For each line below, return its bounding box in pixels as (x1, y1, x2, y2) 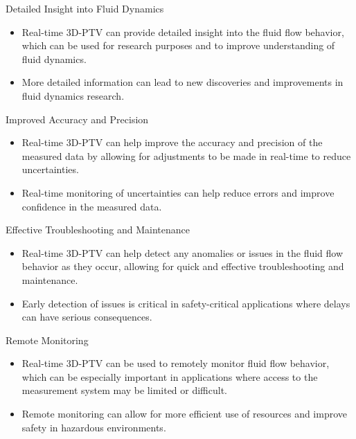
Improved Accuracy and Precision (6, 111, 149, 126)
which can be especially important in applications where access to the (21, 369, 318, 384)
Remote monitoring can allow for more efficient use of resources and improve (21, 406, 348, 421)
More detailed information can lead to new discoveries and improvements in (21, 75, 344, 89)
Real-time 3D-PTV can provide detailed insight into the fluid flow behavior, (21, 24, 344, 39)
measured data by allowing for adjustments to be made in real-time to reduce (21, 148, 351, 163)
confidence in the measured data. (21, 199, 162, 213)
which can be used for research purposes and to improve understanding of (21, 38, 335, 53)
